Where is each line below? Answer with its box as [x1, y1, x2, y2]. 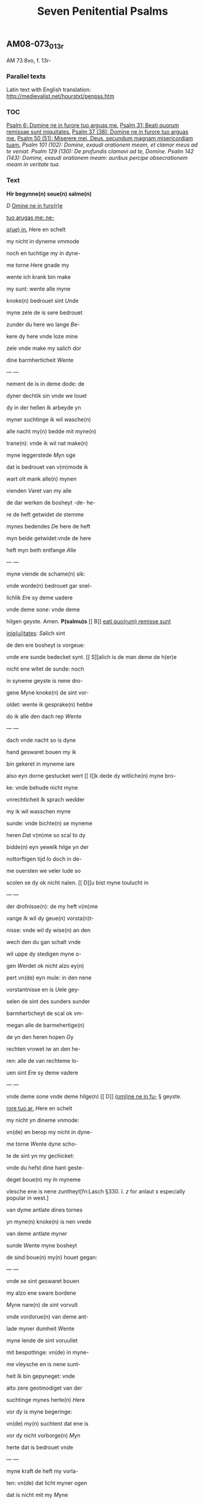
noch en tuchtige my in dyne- [6, 249, 81, 257]
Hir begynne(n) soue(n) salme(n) [6, 190, 92, 197]
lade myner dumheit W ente [6, 1325, 75, 1332]
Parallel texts [6, 72, 46, 80]
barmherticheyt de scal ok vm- [6, 1010, 84, 1017]
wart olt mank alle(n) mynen [6, 475, 77, 482]
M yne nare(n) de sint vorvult [6, 1301, 78, 1308]
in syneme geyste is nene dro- [6, 677, 83, 684]
